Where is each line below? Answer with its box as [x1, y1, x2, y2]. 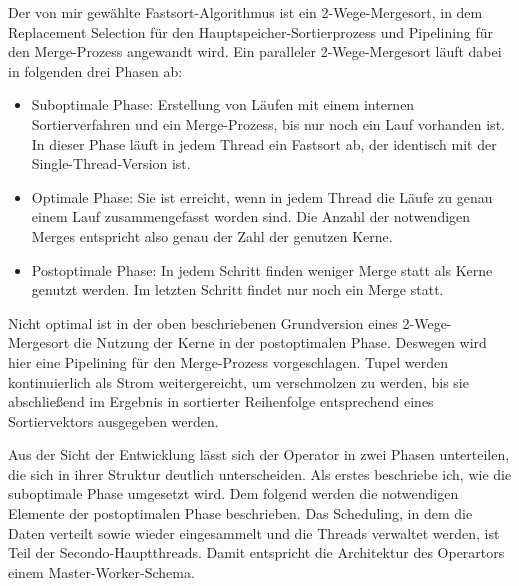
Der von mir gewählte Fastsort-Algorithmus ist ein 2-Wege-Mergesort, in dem [8, 2, 483, 22]
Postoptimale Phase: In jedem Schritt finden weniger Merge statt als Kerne [31, 259, 493, 280]
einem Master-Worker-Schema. [8, 561, 195, 582]
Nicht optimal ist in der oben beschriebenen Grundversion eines [8, 312, 398, 333]
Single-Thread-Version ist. [31, 153, 191, 174]
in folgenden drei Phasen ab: [8, 60, 183, 81]
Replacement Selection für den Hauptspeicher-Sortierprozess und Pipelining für [8, 21, 494, 42]
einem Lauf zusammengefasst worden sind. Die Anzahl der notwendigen [31, 206, 471, 227]
